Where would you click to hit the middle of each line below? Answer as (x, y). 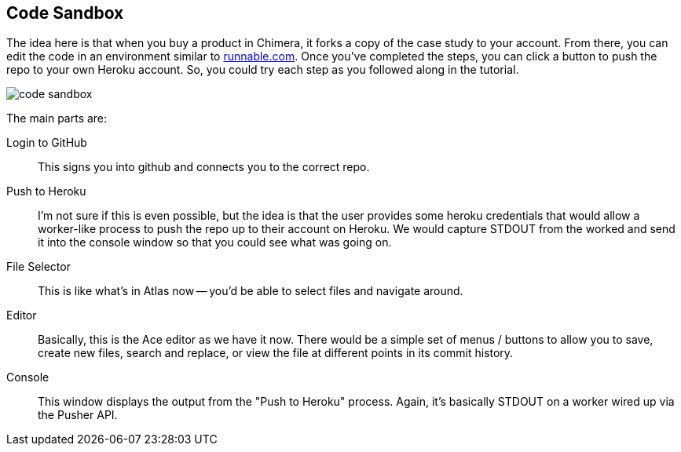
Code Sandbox (65, 13)
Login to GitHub (47, 143)
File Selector (38, 267)
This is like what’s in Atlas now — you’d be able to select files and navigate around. (251, 291)
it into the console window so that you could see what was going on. (215, 242)
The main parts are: (57, 118)
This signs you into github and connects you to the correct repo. (204, 167)
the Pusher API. (78, 415)
